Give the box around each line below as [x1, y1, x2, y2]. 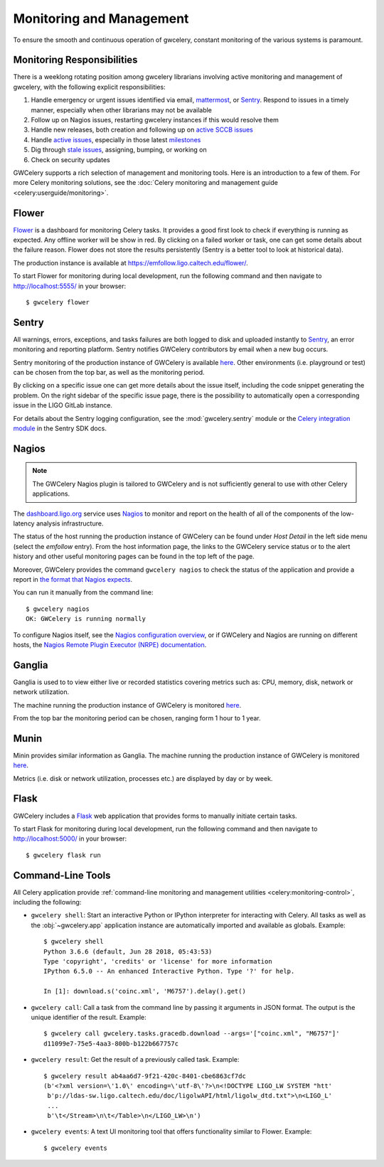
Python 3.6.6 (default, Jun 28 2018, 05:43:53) [43, 947, 213, 956]
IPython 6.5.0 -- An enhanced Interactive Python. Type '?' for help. [43, 967, 295, 976]
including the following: [13, 898, 82, 907]
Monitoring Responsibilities [13, 54, 138, 66]
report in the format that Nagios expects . [13, 575, 133, 583]
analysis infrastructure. [36, 519, 104, 528]
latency [13, 519, 35, 528]
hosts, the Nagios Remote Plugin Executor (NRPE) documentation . [13, 640, 207, 649]
